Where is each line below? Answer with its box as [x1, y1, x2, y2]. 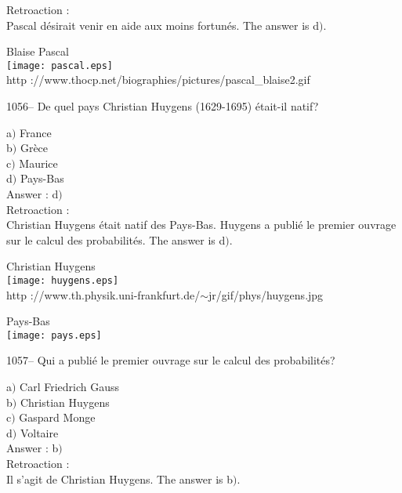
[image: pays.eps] [6, 329, 102, 341]
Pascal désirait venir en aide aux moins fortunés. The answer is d [6, 16, 320, 33]
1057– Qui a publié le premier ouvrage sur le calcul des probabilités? [6, 352, 335, 368]
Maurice [19, 154, 58, 171]
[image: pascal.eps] [6, 60, 114, 71]
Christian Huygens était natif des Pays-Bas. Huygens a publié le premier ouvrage [6, 216, 397, 233]
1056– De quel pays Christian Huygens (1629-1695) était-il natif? [6, 98, 319, 114]
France [20, 124, 52, 140]
